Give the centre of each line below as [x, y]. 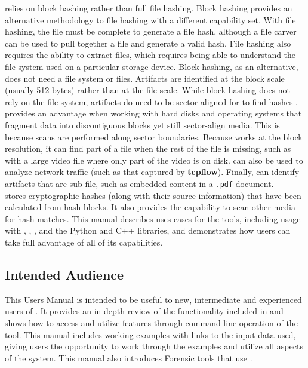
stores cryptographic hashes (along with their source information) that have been [153, 195]
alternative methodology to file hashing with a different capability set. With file [150, 19]
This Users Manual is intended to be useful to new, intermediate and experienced [153, 299]
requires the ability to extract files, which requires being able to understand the [150, 55]
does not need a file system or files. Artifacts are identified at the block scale [145, 78]
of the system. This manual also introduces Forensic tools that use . [129, 358]
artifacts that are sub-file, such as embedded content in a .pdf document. [139, 183]
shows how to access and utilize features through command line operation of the [151, 322]
